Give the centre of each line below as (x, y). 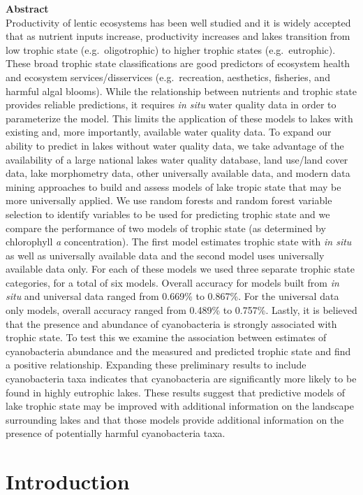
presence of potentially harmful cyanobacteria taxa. (116, 433)
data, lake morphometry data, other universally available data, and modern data (178, 173)
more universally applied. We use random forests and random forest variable (169, 200)
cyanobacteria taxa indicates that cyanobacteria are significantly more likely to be (181, 379)
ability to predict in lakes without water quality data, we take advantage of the (175, 145)
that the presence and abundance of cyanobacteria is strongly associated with (171, 323)
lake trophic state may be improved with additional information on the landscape (180, 406)
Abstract (27, 8)
